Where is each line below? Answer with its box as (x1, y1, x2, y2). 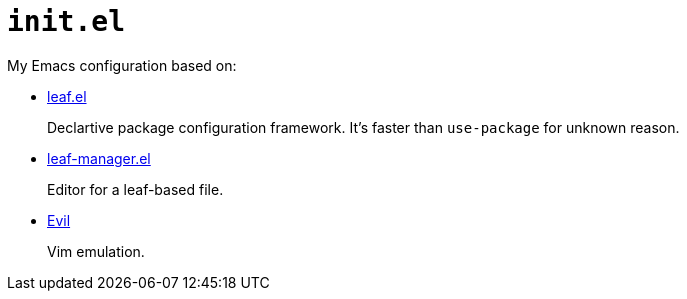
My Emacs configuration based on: (7, 56, 237, 74)
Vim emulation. (47, 242, 145, 260)
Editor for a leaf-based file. (47, 180, 224, 198)
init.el (7, 5, 126, 38)
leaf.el (47, 87, 87, 105)
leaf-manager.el (47, 149, 151, 167)
